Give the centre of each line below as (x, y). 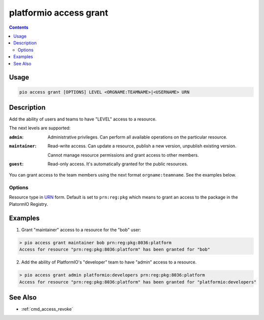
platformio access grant (59, 13)
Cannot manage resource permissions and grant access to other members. (123, 155)
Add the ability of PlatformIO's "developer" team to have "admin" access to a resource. (109, 262)
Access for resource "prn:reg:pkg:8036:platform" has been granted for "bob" (115, 250)
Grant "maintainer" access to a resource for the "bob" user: (81, 230)
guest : (16, 164)
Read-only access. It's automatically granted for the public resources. (118, 164)
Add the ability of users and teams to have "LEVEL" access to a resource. (83, 119)
